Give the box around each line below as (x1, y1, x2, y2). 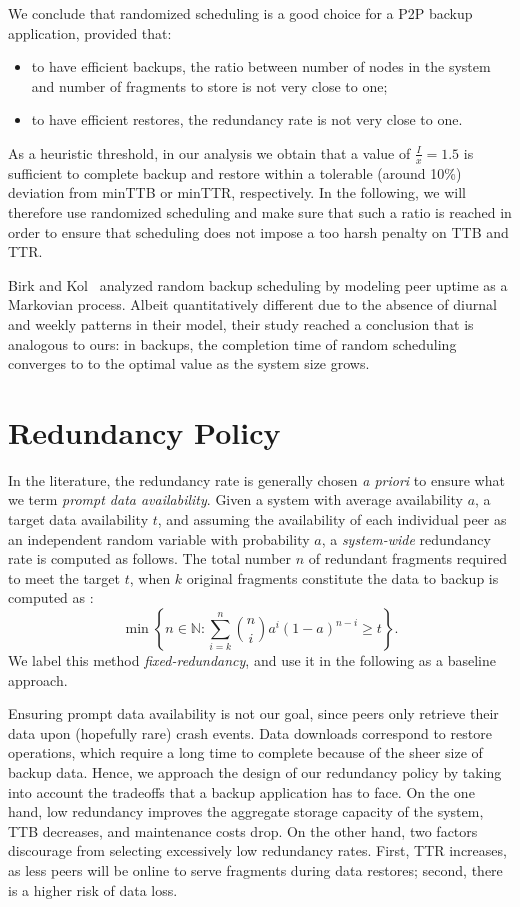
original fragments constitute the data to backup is (186, 567, 499, 588)
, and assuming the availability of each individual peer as (157, 509, 507, 530)
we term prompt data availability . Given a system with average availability (8, 489, 463, 510)
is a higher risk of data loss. (8, 879, 178, 900)
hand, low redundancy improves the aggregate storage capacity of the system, (8, 801, 484, 822)
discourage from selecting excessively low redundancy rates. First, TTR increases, (8, 840, 507, 861)
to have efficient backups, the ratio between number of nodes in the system (31, 56, 491, 77)
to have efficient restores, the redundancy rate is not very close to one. (31, 109, 463, 130)
